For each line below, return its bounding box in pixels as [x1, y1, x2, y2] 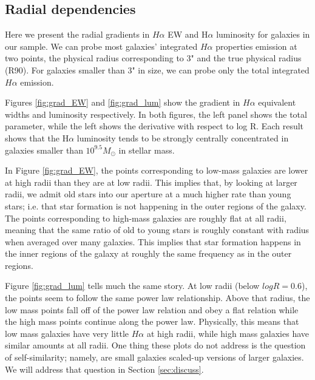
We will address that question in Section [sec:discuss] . [5, 362, 204, 375]
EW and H [168, 28, 208, 41]
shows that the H [5, 131, 69, 144]
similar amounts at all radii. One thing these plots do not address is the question [5, 339, 306, 351]
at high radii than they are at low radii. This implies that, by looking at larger [5, 175, 297, 188]
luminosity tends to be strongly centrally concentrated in [76, 131, 289, 144]
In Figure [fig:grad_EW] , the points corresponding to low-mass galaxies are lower [5, 164, 308, 177]
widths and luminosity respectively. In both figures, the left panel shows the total [5, 107, 307, 120]
